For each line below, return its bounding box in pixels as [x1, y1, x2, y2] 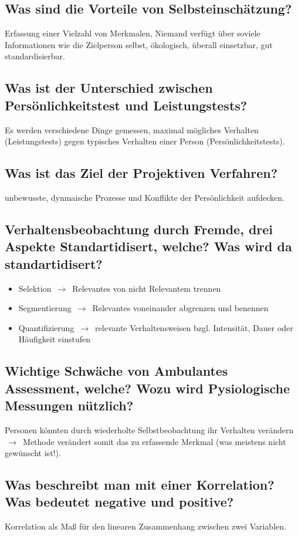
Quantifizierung [18, 321, 74, 333]
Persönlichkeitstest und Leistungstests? [5, 96, 248, 114]
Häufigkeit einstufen [18, 333, 91, 345]
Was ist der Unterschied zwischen [5, 79, 213, 97]
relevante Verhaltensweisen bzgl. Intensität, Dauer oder [95, 321, 293, 333]
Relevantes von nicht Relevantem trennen [72, 282, 221, 294]
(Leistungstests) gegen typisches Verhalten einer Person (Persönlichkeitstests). [5, 135, 285, 147]
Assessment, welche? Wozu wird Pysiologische [5, 379, 290, 397]
